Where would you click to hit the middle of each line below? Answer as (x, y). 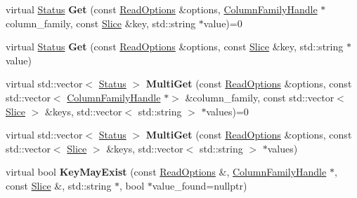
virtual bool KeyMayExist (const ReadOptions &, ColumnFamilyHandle (166, 172)
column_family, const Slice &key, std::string (101, 23)
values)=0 (227, 111)
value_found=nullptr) (200, 185)
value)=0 (223, 23)
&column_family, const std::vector (260, 97)
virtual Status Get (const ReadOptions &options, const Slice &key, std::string (175, 47)
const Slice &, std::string (59, 185)
